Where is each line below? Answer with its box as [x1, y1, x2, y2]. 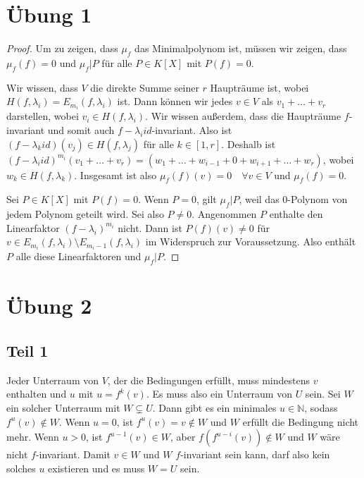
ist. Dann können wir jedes [117, 94, 233, 109]
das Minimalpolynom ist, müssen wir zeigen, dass [134, 41, 347, 56]
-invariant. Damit [35, 447, 111, 462]
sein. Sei [305, 386, 341, 401]
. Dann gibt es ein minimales [152, 400, 277, 415]
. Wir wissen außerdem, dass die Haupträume [145, 109, 341, 123]
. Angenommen [192, 207, 257, 221]
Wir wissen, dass [6, 80, 78, 94]
